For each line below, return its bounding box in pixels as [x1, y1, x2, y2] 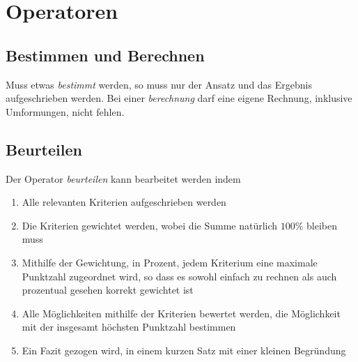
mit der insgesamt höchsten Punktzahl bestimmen [22, 319, 236, 334]
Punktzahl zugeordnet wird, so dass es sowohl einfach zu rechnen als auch [22, 269, 337, 283]
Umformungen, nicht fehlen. [6, 104, 125, 119]
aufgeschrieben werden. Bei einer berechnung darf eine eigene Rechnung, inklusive [6, 91, 352, 105]
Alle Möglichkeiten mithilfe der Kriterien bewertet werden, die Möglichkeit [22, 306, 341, 320]
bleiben [306, 218, 338, 232]
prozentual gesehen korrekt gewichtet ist [22, 282, 194, 297]
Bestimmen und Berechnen [6, 44, 205, 66]
